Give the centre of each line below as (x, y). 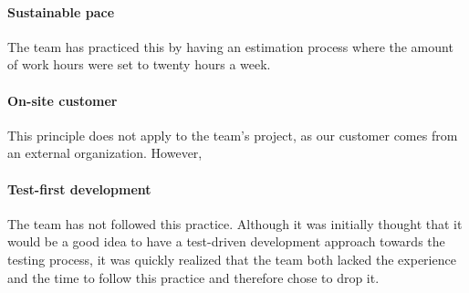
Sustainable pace (61, 11)
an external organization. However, (105, 153)
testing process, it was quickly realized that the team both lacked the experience (232, 259)
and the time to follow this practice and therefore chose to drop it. (193, 277)
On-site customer (63, 100)
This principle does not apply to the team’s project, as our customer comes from (233, 135)
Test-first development (79, 188)
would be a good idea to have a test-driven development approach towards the (226, 241)
